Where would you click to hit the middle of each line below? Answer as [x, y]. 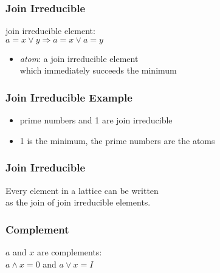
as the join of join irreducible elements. [78, 202]
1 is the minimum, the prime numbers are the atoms [117, 140]
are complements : [69, 252]
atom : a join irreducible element [79, 58]
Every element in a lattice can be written [82, 190]
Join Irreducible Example [69, 97]
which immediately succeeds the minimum [98, 70]
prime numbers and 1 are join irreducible [96, 120]
